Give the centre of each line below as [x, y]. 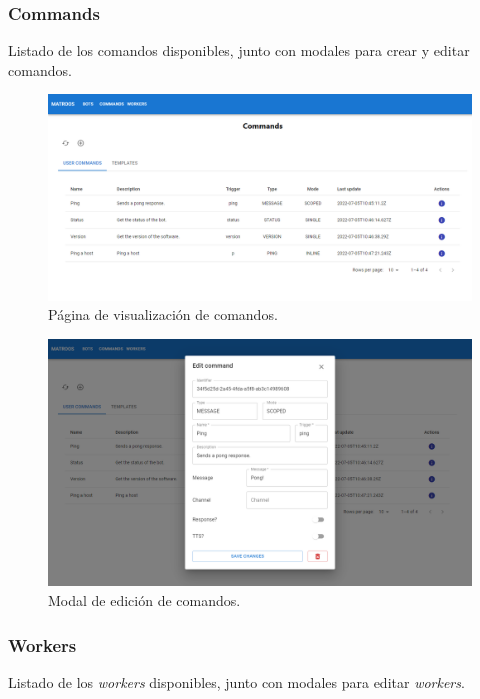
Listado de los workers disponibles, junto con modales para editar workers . [236, 681]
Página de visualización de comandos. [163, 314]
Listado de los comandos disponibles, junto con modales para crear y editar [239, 50]
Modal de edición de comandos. [144, 600]
